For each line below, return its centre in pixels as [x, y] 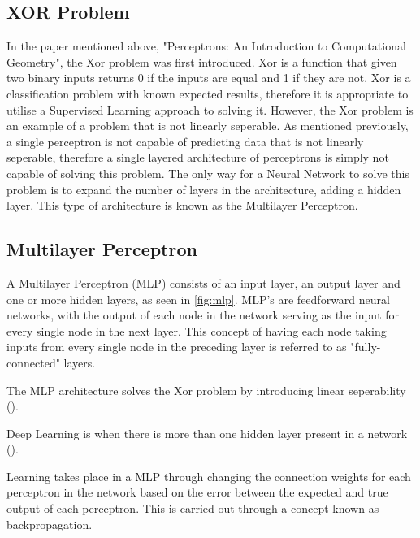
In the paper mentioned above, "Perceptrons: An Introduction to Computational [206, 46]
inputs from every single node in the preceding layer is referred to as [177, 347]
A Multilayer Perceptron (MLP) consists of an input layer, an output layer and [204, 282]
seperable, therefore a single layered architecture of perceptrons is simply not [198, 157]
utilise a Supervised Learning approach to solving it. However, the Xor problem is [210, 109]
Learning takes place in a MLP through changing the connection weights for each [209, 476]
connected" [33, 362]
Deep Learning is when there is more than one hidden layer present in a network [207, 433]
